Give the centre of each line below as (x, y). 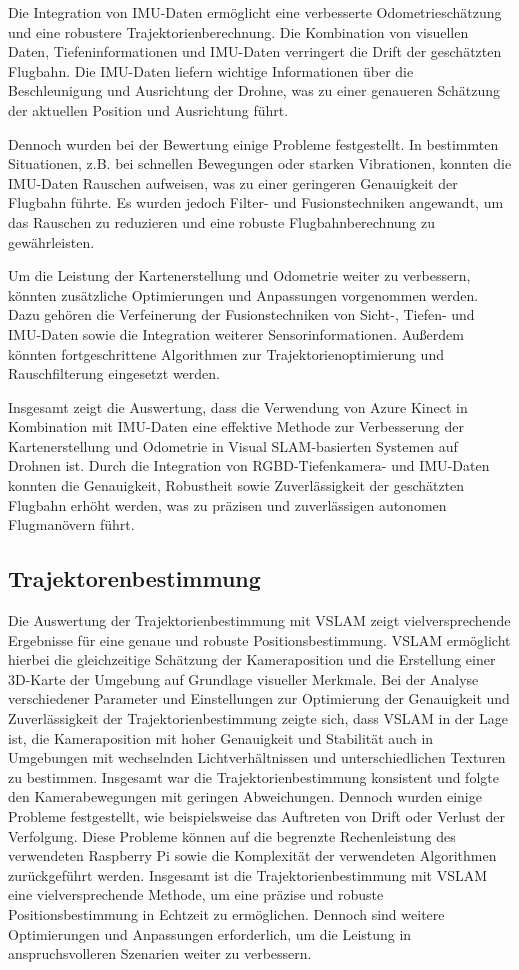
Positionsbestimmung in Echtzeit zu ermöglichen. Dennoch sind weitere (226, 913)
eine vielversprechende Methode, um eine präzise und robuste (196, 894)
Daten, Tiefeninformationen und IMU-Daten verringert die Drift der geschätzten (255, 51)
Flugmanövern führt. (71, 524)
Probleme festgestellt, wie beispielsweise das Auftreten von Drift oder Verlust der (256, 815)
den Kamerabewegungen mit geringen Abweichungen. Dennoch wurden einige (245, 796)
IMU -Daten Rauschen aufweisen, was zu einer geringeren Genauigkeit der (233, 182)
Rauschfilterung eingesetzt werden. (114, 373)
